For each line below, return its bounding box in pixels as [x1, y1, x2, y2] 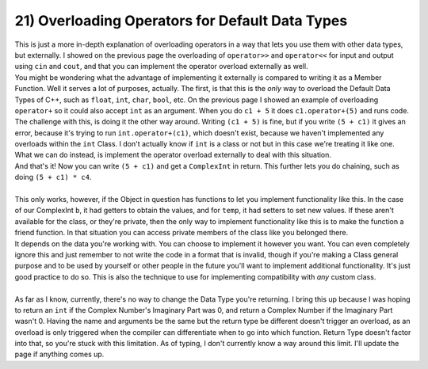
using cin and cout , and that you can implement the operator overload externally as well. [14, 62, 308, 71]
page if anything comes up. [14, 349, 105, 359]
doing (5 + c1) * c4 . [14, 173, 92, 182]
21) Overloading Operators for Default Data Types [14, 12, 348, 29]
